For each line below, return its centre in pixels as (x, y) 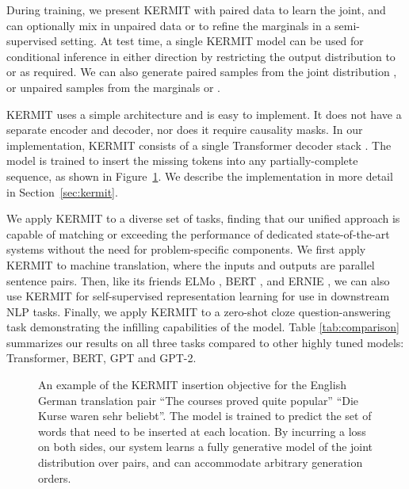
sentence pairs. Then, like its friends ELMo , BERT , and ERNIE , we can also (198, 280)
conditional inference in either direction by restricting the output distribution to (201, 56)
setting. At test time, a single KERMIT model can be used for (212, 41)
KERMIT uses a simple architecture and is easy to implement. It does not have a (204, 114)
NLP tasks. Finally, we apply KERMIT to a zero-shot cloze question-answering (199, 311)
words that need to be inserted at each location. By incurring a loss (202, 431)
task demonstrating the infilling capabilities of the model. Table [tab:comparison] (203, 327)
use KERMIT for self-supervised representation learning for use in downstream (198, 296)
